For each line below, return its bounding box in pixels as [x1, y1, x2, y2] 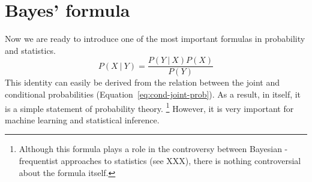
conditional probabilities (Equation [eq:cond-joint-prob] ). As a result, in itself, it [5, 87, 301, 100]
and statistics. [5, 44, 56, 56]
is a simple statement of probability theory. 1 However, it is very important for [5, 100, 294, 114]
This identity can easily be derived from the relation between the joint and [5, 76, 280, 89]
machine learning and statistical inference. [5, 113, 160, 126]
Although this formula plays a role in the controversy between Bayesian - [19, 142, 288, 155]
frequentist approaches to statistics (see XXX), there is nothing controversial [19, 154, 301, 166]
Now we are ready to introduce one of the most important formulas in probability [5, 32, 305, 45]
